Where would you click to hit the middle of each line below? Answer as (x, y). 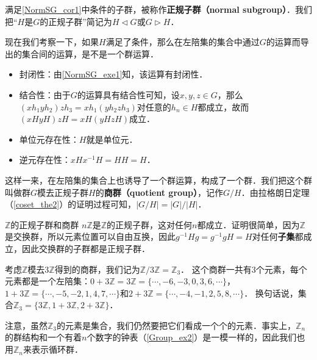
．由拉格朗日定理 (275, 192)
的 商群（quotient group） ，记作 (159, 192)
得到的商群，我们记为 (97, 269)
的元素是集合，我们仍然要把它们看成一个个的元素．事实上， (176, 325)
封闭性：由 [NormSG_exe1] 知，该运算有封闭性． (113, 74)
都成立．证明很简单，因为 (248, 224)
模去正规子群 (63, 192)
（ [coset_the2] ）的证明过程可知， (71, 204)
